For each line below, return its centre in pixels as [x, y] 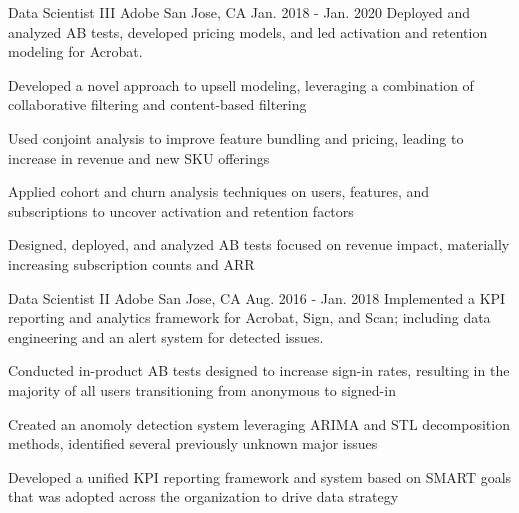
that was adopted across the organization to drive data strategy [203, 496]
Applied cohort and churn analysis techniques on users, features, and [219, 191]
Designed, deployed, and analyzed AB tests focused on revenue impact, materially [259, 244]
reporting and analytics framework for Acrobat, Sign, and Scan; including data [249, 317]
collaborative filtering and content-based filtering [157, 104]
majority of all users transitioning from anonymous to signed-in [202, 389]
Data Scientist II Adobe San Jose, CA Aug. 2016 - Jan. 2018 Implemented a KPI [257, 297]
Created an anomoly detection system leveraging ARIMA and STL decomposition [259, 423]
